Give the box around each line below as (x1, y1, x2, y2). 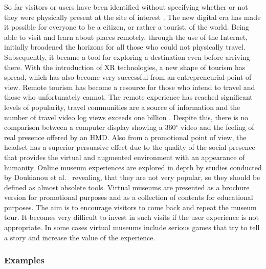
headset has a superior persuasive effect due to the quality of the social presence (4, 142, 255, 152)
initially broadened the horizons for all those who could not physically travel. (4, 41, 246, 52)
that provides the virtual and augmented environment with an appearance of (4, 151, 245, 162)
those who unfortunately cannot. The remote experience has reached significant (4, 92, 253, 102)
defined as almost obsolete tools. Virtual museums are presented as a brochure (4, 182, 250, 192)
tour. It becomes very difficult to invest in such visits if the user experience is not (4, 212, 259, 222)
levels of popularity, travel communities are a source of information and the (4, 101, 240, 112)
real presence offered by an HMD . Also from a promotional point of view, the (4, 131, 247, 142)
